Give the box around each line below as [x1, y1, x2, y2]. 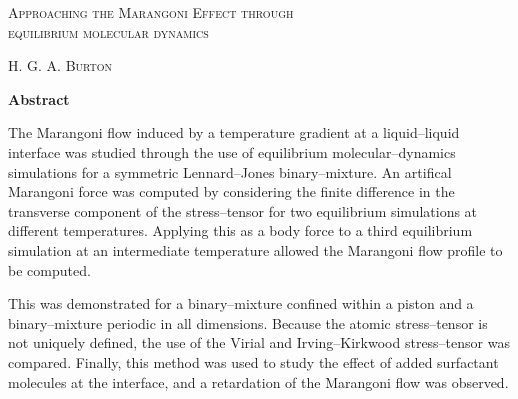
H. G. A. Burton [8, 55, 113, 76]
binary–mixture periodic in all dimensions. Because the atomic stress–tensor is [8, 312, 488, 333]
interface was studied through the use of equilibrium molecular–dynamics [8, 141, 456, 162]
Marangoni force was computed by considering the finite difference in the [8, 181, 455, 202]
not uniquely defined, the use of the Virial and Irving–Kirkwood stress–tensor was [8, 332, 510, 353]
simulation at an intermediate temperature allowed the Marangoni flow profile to [8, 239, 503, 260]
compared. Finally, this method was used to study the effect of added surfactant [8, 351, 499, 372]
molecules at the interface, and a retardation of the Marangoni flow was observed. [8, 371, 509, 392]
